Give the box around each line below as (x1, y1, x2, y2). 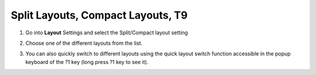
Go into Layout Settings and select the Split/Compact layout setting (25, 29, 188, 36)
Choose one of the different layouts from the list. (25, 40, 143, 47)
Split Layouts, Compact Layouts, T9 (11, 9, 188, 22)
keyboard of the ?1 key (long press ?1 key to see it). (25, 58, 149, 65)
